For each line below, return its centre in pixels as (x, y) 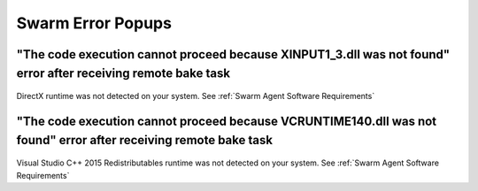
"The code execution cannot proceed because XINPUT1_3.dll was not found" (233, 54)
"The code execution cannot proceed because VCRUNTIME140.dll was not (227, 121)
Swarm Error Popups (94, 23)
